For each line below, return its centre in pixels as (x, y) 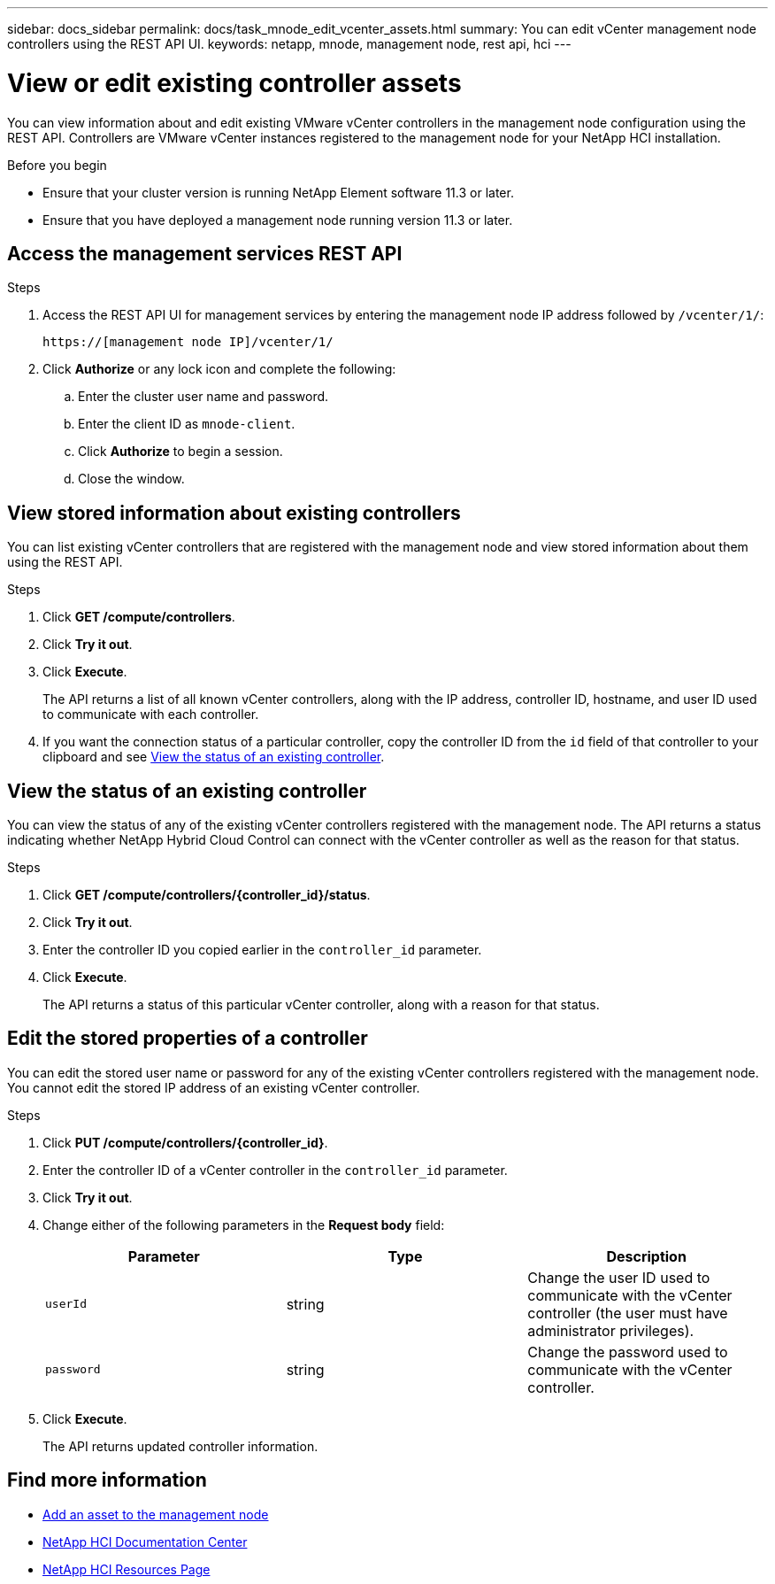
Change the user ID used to (619, 1277)
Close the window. (131, 479)
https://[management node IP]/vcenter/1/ (188, 342)
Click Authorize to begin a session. (180, 452)
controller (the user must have (628, 1313)
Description (646, 1256)
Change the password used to (628, 1352)
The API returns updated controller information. (180, 1446)
